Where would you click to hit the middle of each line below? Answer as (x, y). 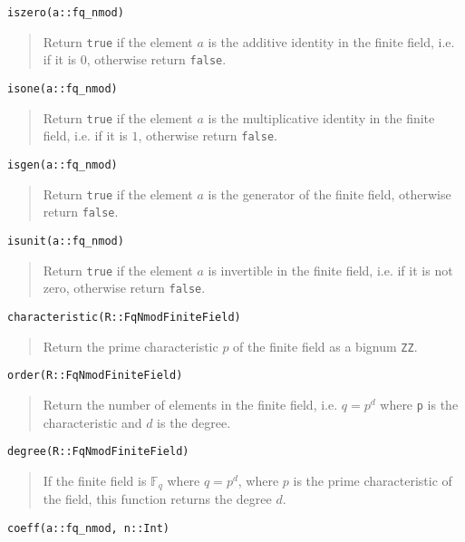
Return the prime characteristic (131, 346)
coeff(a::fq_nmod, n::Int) (88, 528)
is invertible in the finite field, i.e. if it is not (330, 270)
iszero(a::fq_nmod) (66, 13)
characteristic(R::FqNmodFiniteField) (124, 317)
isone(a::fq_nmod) (63, 88)
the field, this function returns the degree (157, 499)
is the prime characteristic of (373, 480)
